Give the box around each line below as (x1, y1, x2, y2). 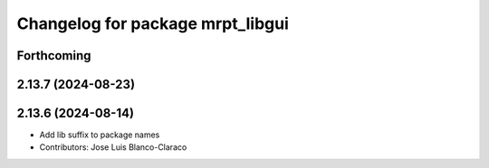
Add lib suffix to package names (39, 129, 160, 140)
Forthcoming (16, 48, 91, 63)
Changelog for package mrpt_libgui (16, 14, 290, 33)
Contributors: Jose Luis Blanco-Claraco (39, 142, 187, 153)
